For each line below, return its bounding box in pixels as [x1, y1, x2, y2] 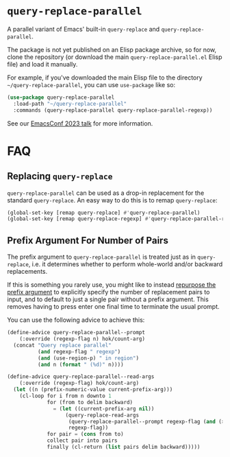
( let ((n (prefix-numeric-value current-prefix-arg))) [13, 386, 173, 393]
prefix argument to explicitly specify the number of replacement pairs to [7, 288, 210, 296]
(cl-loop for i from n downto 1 [19, 392, 112, 399]
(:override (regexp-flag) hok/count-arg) [19, 379, 139, 387]
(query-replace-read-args [65, 412, 139, 419]
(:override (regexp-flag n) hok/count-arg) [19, 336, 146, 342]
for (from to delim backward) [47, 399, 133, 406]
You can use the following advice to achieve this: [7, 316, 145, 324]
